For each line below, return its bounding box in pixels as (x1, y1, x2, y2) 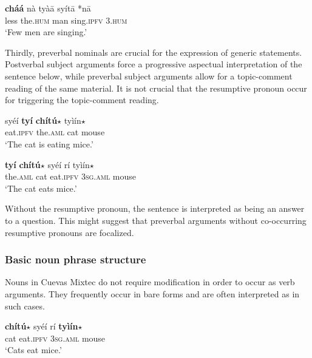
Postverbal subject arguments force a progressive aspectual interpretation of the (5, 58, 302, 70)
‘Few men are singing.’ (5, 25, 87, 38)
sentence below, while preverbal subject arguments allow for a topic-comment (5, 69, 293, 82)
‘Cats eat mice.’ (5, 343, 62, 356)
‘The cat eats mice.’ (5, 181, 77, 194)
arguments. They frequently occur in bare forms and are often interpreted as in (5, 287, 300, 300)
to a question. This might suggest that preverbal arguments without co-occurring (5, 214, 307, 226)
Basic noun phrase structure (5, 252, 146, 267)
